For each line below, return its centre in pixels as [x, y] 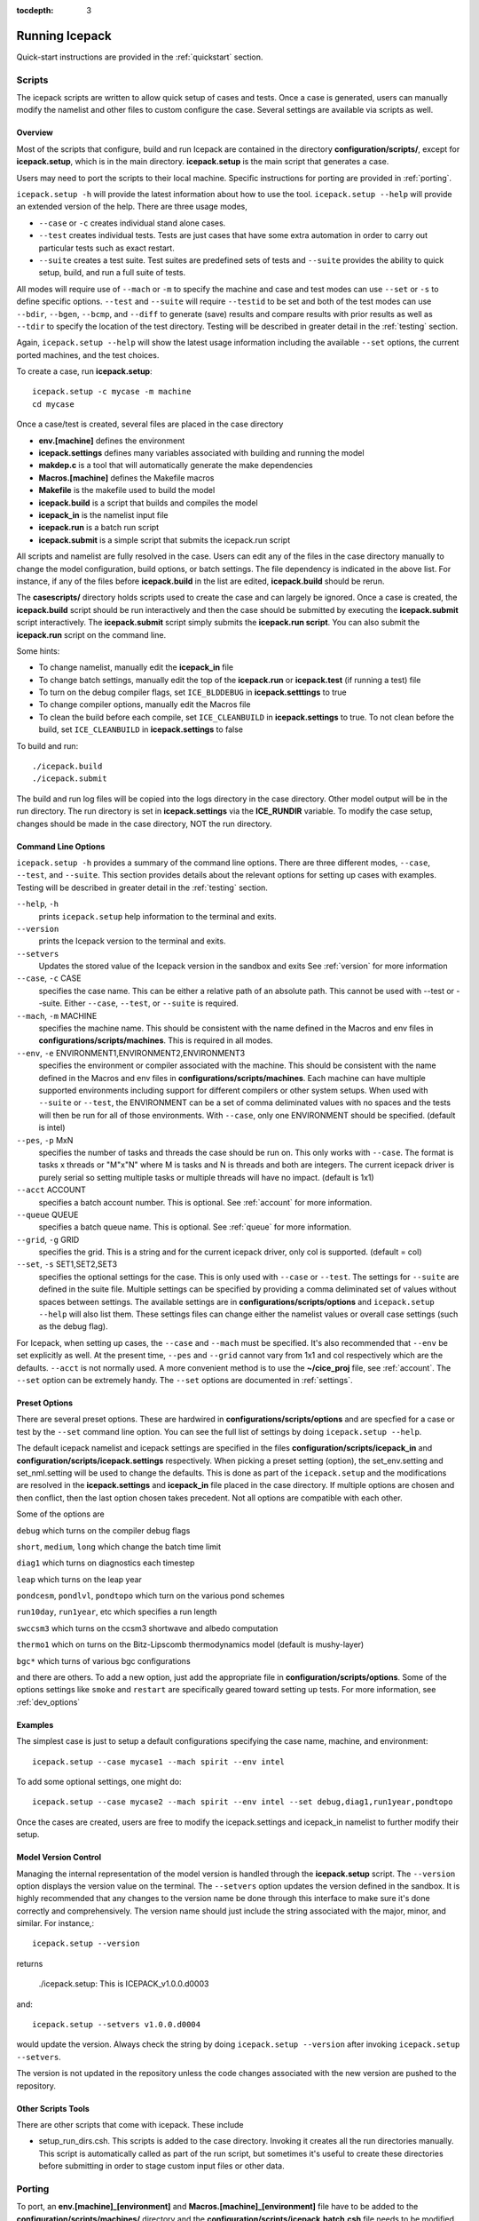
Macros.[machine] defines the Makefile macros [126, 478]
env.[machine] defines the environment [112, 441]
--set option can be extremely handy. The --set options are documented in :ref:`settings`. [185, 1380]
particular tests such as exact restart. [106, 248]
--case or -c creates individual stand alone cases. [132, 223]
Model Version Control [59, 1858]
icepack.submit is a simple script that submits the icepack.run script [165, 540]
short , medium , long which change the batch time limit [119, 1547]
